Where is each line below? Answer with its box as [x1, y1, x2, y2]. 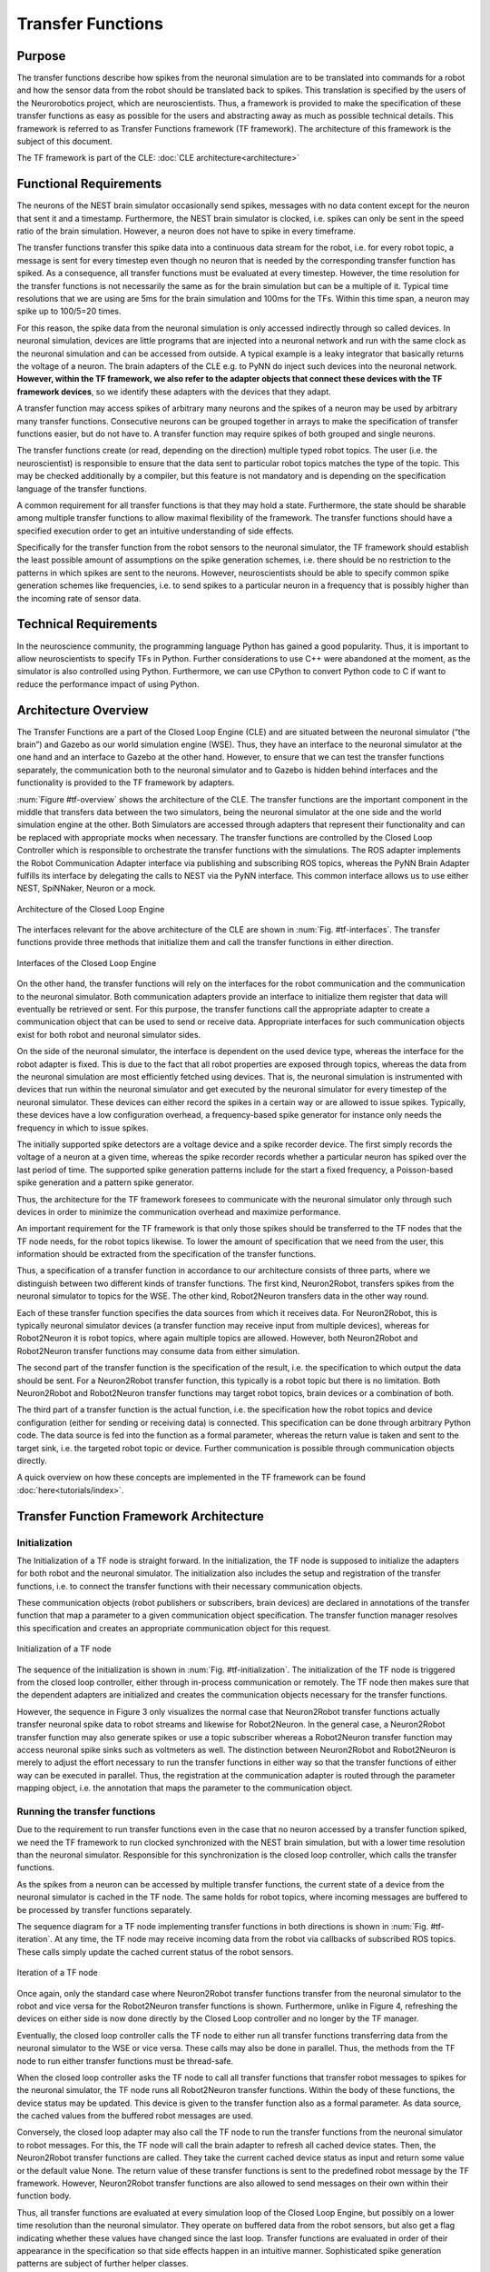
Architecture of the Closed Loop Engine [16, 903, 165, 914]
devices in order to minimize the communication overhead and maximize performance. [16, 1206, 341, 1217]
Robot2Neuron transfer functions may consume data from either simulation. [16, 1345, 300, 1356]
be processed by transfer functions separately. [16, 1904, 192, 1915]
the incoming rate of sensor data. [16, 593, 142, 603]
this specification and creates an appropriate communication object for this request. [16, 1622, 331, 1633]
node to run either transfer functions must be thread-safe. [16, 2055, 234, 2067]
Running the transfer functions [16, 1805, 156, 1818]
